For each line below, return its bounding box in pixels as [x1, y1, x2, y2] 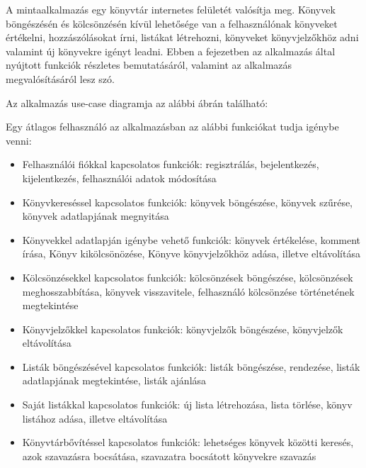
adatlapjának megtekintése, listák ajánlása [22, 373, 207, 388]
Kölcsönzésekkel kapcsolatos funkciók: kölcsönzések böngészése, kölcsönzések [22, 269, 353, 284]
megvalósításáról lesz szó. [6, 71, 115, 86]
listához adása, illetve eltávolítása [22, 411, 168, 425]
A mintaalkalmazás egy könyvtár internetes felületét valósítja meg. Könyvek [6, 2, 336, 16]
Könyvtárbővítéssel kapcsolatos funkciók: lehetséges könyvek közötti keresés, [22, 435, 354, 450]
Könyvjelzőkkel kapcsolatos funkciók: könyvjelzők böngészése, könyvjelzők [22, 321, 343, 336]
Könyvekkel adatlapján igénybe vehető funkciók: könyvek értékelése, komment [22, 232, 361, 247]
